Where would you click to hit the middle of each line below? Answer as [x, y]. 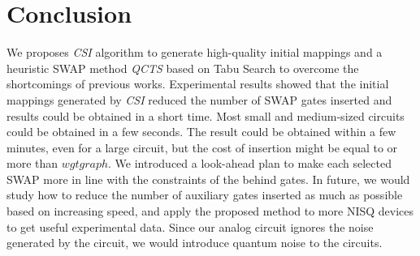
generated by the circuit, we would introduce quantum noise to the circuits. [195, 243]
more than [32, 163]
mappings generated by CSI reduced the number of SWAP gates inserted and [199, 99]
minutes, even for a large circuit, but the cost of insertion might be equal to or [202, 147]
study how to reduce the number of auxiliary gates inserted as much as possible [205, 195]
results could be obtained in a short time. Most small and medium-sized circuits [206, 115]
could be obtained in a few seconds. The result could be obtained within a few [201, 132]
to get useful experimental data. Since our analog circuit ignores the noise [190, 226]
